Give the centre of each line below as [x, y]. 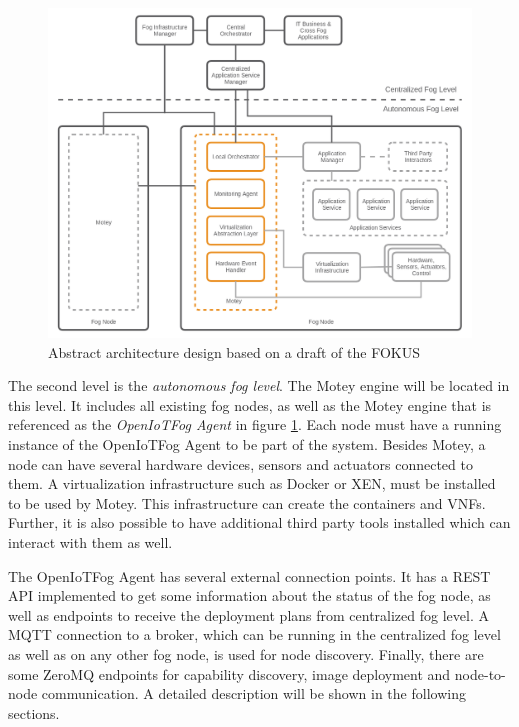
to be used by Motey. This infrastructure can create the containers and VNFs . [247, 502]
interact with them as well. [90, 541]
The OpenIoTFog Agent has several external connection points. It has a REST [249, 575]
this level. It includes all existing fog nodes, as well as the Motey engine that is [250, 404]
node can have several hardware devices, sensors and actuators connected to [240, 463]
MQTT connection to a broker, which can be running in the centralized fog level [254, 634]
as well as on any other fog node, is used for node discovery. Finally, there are [246, 653]
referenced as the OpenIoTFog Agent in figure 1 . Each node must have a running [255, 424]
